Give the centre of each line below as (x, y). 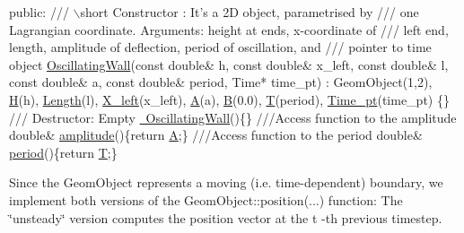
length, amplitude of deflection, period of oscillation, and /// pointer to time (220, 47)
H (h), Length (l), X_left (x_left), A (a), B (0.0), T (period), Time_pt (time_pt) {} (229, 99)
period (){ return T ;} (63, 152)
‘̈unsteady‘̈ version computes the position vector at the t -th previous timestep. (226, 217)
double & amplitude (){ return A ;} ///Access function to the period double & (216, 135)
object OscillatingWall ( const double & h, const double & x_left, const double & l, (229, 64)
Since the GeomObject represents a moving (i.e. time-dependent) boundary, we (226, 182)
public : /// (39, 12)
